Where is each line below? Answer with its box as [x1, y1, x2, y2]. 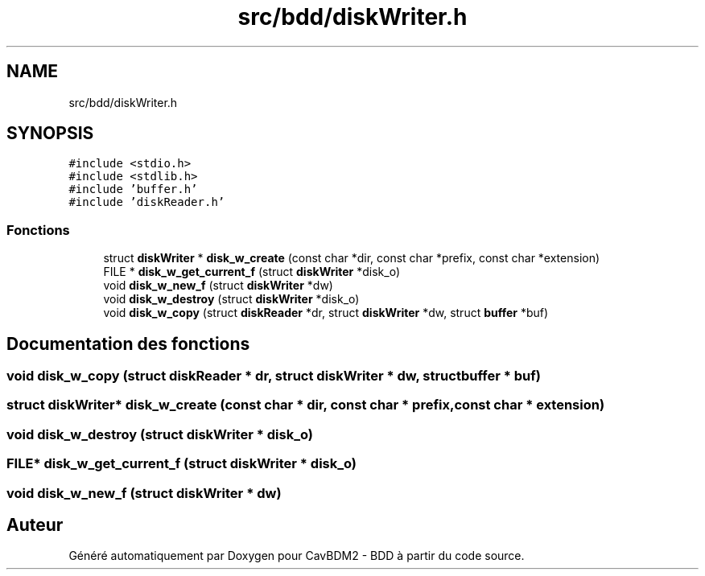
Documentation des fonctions [6, 333, 250, 354]
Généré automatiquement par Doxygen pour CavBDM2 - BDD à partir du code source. [68, 549, 525, 563]
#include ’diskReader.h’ [68, 195, 225, 209]
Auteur [6, 514, 64, 535]
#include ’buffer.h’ [68, 183, 198, 196]
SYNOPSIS [6, 123, 94, 144]
